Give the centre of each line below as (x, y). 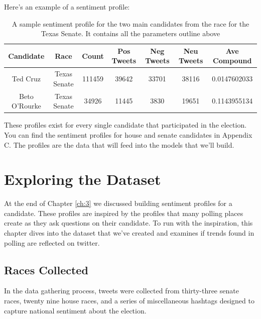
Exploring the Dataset (83, 179)
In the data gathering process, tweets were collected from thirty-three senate (121, 291)
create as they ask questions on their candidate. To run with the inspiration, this (128, 223)
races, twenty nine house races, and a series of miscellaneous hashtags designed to (129, 301)
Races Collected (46, 270)
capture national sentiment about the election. (75, 310)
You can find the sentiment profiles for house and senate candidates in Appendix (128, 134)
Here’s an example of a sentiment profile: (67, 7)
